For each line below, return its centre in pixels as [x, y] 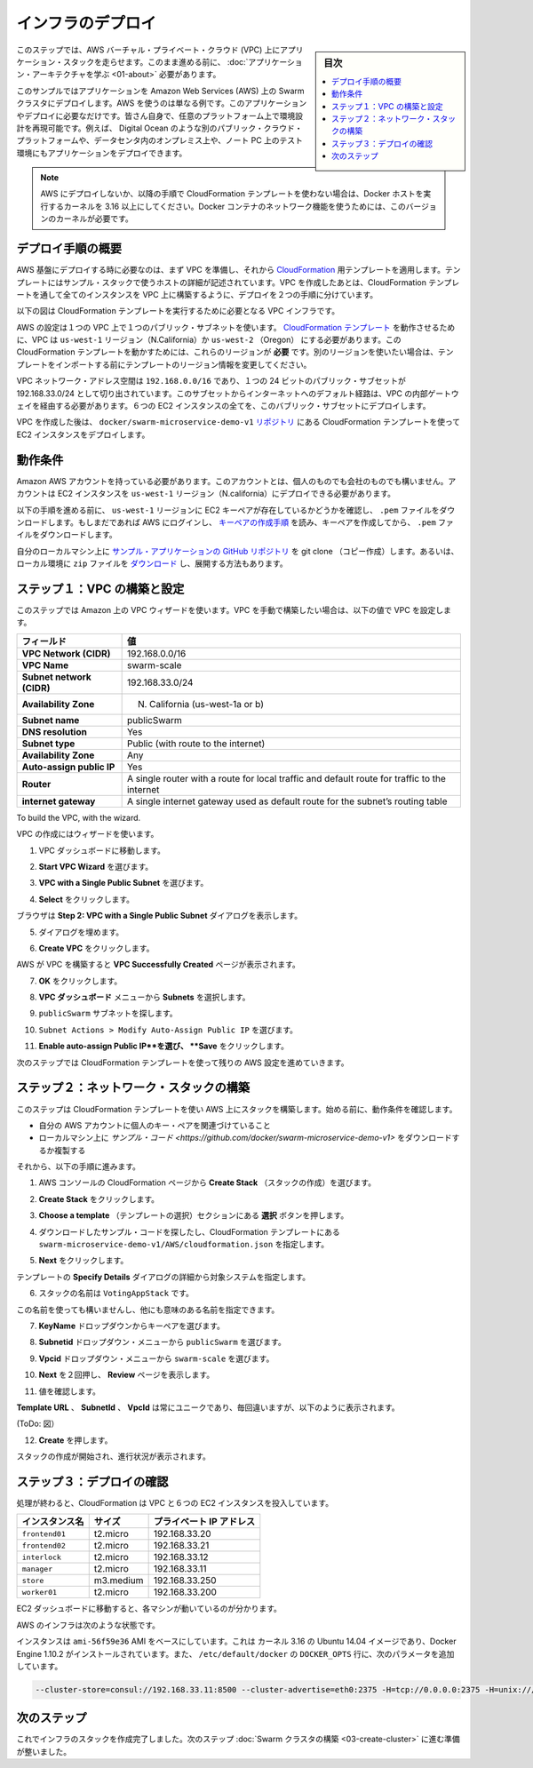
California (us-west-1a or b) [207, 704]
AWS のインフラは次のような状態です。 [88, 1625]
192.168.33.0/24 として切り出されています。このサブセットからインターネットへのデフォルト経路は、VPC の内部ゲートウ [238, 393]
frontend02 [44, 1545]
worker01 [40, 1592]
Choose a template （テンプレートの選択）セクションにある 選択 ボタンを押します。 [194, 1215]
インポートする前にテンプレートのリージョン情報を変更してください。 [183, 364]
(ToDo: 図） [38, 1424]
